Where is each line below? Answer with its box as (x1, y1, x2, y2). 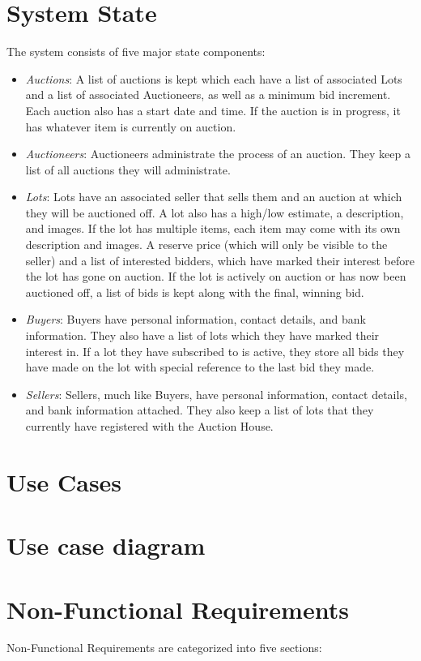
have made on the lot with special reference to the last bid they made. (25, 358, 375, 376)
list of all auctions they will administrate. (25, 161, 231, 178)
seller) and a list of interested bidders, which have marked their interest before (25, 251, 415, 268)
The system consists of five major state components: (6, 43, 266, 60)
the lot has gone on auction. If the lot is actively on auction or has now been (25, 268, 406, 285)
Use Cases (6, 465, 122, 498)
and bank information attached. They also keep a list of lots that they (25, 401, 374, 418)
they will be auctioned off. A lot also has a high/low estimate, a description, (25, 204, 404, 221)
